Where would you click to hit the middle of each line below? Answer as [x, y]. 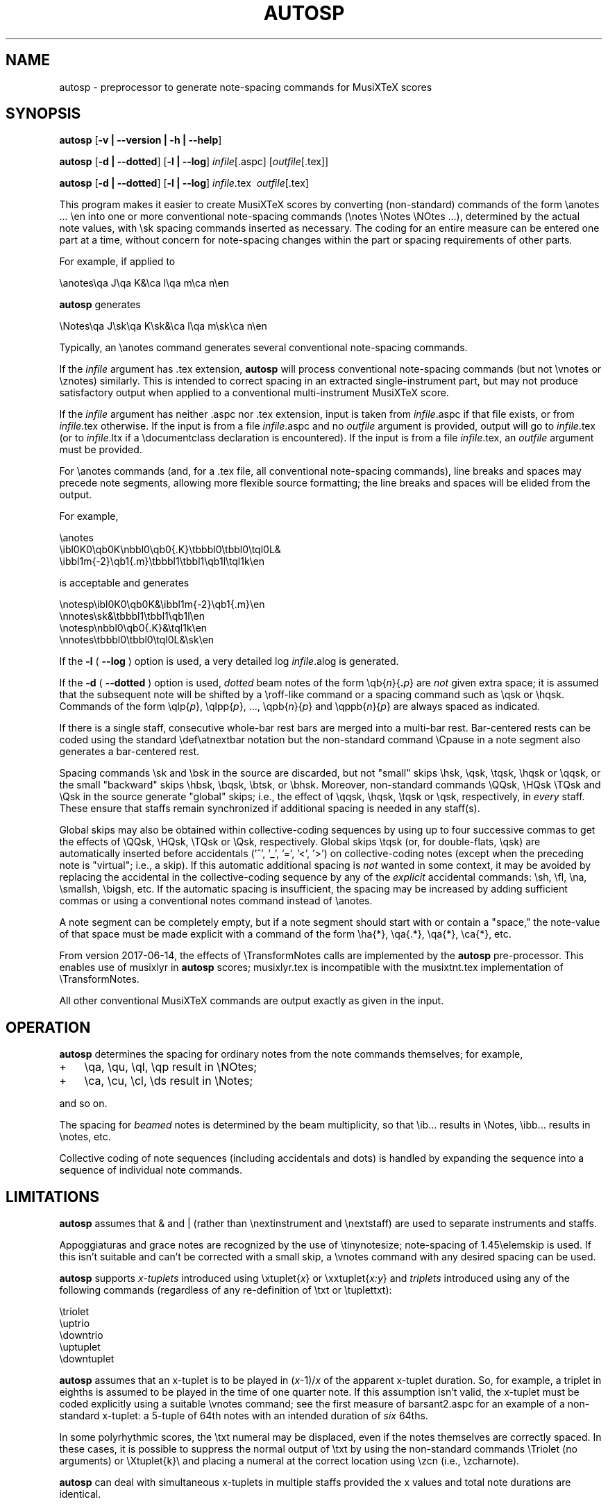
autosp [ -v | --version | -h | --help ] [141, 140]
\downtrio [81, 1335]
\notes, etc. [85, 1137]
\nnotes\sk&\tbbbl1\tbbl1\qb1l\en [132, 616]
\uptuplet [80, 1347]
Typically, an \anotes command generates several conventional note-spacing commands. [263, 348]
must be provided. [101, 450]
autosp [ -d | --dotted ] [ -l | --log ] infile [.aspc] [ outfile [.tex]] [194, 162]
